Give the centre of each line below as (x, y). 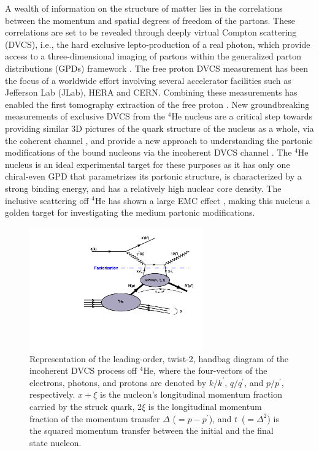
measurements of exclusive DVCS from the (85, 116)
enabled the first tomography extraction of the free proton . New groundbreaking (157, 104)
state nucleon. (56, 442)
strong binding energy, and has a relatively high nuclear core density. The (143, 188)
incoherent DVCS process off (83, 370)
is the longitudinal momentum (205, 406)
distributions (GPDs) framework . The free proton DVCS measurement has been (157, 68)
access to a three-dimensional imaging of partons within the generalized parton (153, 56)
